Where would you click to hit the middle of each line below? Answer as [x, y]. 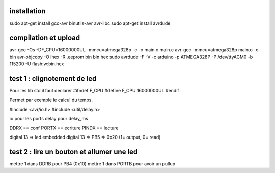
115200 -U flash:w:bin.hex [37, 64]
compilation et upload [45, 38]
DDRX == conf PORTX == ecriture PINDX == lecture [64, 128]
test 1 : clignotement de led [53, 79]
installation [28, 11]
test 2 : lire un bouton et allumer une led [74, 151]
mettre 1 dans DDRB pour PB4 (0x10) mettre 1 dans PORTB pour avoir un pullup [92, 164]
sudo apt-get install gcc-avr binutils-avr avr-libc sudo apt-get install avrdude [90, 23]
